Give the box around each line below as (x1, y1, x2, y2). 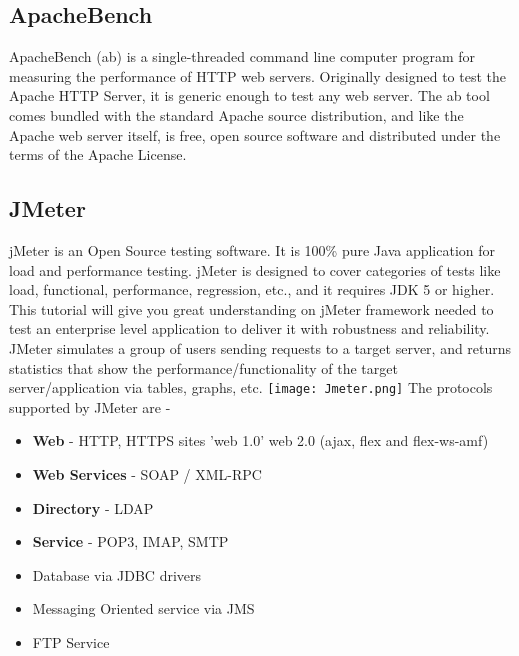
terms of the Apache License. (9, 144, 187, 165)
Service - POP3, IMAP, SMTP (32, 531, 229, 552)
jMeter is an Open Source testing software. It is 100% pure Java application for (9, 239, 496, 260)
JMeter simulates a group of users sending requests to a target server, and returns (9, 337, 512, 358)
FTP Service (32, 631, 110, 652)
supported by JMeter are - (9, 396, 171, 417)
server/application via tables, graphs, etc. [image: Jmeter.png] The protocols (9, 377, 493, 398)
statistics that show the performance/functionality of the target (9, 357, 398, 378)
